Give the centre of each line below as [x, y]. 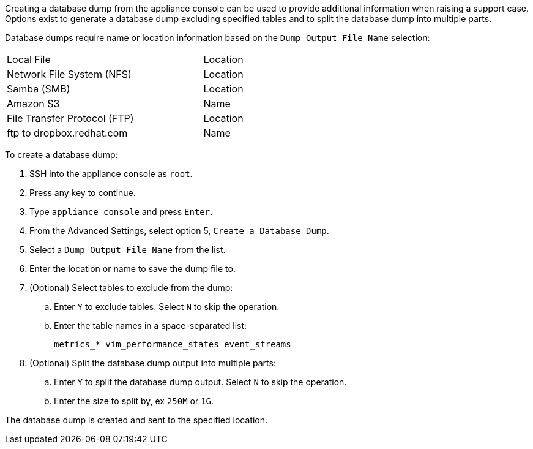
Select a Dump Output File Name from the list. [128, 250]
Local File [29, 59]
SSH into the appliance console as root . [111, 174]
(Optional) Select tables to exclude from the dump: [131, 288]
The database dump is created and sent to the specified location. [136, 420]
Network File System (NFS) [69, 74]
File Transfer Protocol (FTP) [70, 118]
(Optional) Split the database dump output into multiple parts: [153, 363]
